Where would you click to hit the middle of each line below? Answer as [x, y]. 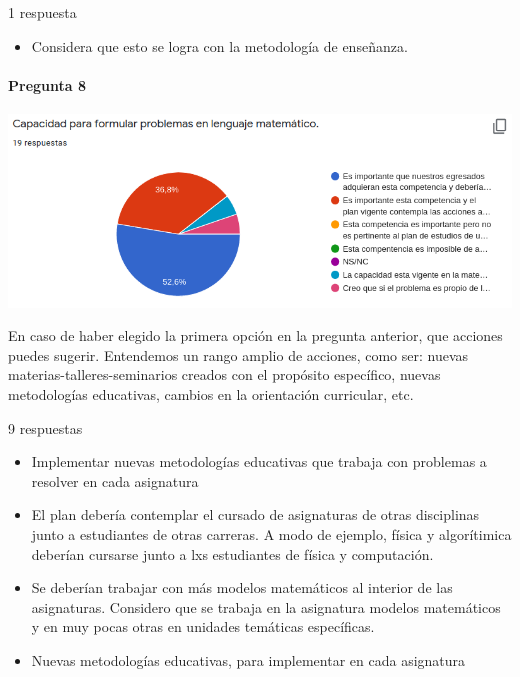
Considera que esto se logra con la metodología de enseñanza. [219, 45]
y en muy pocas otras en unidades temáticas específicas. [203, 626]
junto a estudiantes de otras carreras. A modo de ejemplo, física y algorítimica [271, 533]
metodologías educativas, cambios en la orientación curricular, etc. [211, 394]
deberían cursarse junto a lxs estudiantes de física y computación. [232, 553]
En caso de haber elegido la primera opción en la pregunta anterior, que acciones [255, 335]
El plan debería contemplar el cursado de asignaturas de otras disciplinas [255, 514]
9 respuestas [45, 427]
